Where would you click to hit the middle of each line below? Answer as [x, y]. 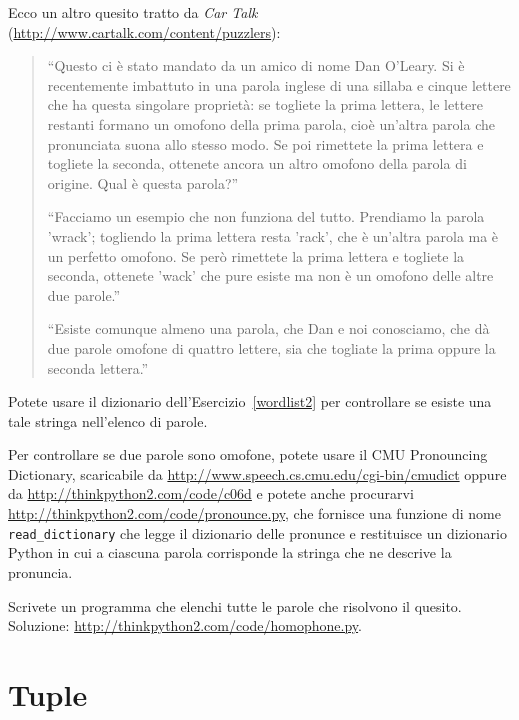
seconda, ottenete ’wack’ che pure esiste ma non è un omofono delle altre [270, 275]
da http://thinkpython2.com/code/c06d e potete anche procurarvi [211, 493]
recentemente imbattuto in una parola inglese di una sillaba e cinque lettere [279, 84]
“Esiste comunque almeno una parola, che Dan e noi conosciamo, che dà [268, 328]
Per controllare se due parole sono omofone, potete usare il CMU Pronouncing [248, 454]
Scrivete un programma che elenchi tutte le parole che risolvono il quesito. [235, 605]
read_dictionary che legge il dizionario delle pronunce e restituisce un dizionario [257, 532]
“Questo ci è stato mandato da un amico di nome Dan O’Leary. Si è [256, 65]
